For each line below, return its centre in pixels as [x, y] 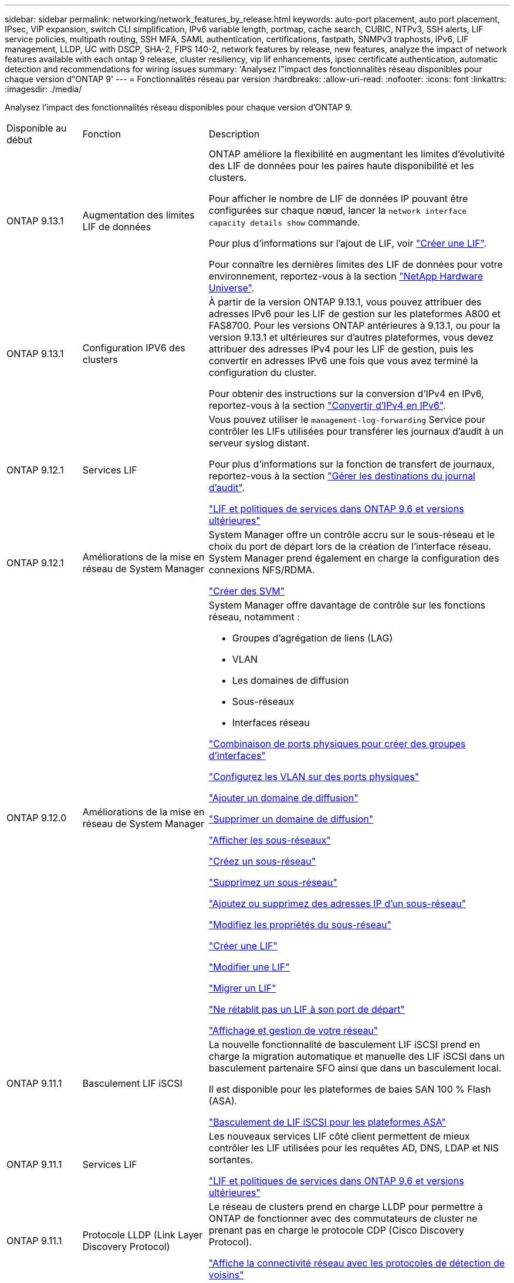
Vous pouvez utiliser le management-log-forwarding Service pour [347, 419]
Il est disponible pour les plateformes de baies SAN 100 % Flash [350, 1089]
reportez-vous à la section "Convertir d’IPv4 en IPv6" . [327, 405]
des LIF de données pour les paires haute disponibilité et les [341, 166]
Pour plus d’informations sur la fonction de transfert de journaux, [352, 464]
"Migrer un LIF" [242, 988]
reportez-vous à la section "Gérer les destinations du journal [342, 476]
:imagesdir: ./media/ [43, 89]
